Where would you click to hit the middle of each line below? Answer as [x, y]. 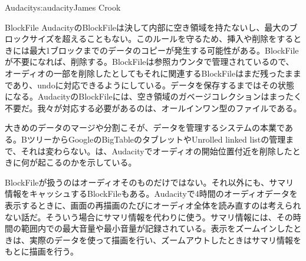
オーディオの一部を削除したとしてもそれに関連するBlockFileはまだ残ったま [149, 73]
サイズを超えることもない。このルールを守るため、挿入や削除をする [161, 39]
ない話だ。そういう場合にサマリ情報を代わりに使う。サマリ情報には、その [149, 217]
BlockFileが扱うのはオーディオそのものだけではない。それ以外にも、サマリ [149, 182]
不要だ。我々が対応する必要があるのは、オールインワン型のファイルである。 [153, 108]
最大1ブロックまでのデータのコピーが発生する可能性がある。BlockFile [164, 50]
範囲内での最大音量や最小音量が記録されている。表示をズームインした [157, 228]
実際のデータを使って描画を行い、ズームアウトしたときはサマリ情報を [165, 239]
